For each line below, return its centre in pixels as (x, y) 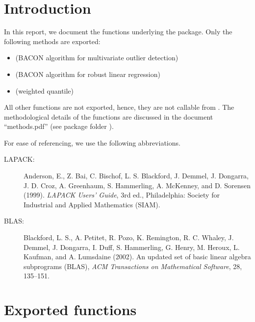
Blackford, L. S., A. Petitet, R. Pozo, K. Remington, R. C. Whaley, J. (129, 237)
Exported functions (70, 310)
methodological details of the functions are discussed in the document (109, 116)
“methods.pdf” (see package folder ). (59, 126)
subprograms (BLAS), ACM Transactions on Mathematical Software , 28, (133, 266)
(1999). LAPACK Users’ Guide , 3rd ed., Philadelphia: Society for (122, 195)
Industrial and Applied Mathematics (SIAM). (92, 204)
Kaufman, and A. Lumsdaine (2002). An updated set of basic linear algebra (137, 257)
